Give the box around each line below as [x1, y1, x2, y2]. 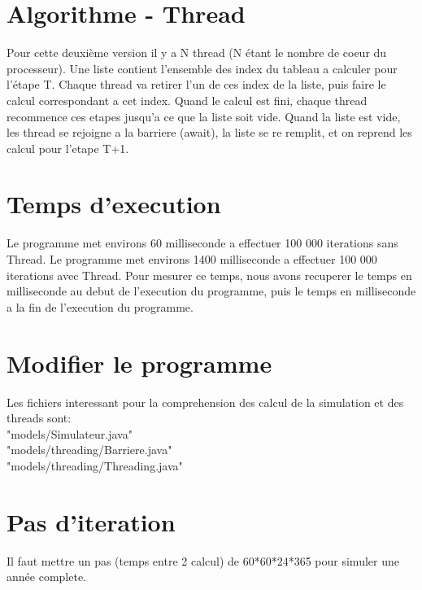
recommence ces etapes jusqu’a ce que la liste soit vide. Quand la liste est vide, [7, 107, 401, 125]
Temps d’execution [7, 187, 221, 221]
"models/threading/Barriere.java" [7, 441, 172, 458]
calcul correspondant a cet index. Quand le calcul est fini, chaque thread [7, 91, 368, 108]
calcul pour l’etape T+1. [7, 139, 129, 156]
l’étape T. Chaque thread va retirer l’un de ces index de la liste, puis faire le [7, 76, 386, 93]
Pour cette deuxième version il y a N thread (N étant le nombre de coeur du [7, 44, 387, 61]
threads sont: [7, 409, 72, 426]
